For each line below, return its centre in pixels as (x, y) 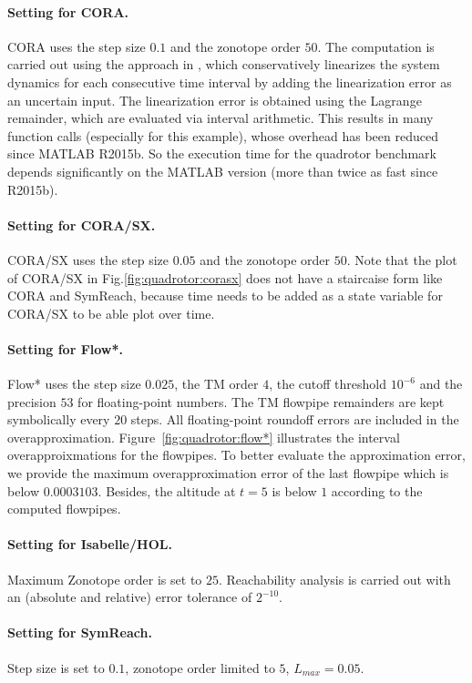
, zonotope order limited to (200, 667)
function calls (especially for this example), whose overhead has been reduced (223, 135)
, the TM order (216, 384)
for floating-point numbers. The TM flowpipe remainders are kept (261, 401)
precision (32, 401)
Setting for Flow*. (65, 348)
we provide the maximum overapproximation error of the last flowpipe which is (228, 473)
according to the (377, 490)
